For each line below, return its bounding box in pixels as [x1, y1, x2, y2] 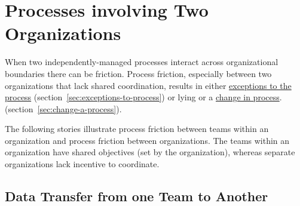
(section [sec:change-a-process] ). [5, 102, 122, 115]
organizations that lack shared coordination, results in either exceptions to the [5, 79, 292, 91]
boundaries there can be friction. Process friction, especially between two [5, 67, 272, 79]
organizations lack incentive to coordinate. [5, 158, 160, 170]
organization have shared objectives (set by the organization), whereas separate [5, 146, 295, 158]
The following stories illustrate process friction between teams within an [5, 122, 269, 135]
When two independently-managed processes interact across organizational [5, 56, 278, 68]
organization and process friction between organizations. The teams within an [5, 134, 290, 146]
